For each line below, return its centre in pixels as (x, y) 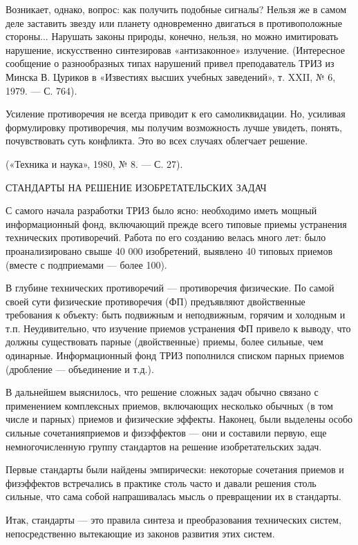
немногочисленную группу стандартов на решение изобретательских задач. (164, 446)
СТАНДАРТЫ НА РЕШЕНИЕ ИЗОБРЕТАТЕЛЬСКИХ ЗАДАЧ (136, 187)
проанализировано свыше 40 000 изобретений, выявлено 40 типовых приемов (169, 250)
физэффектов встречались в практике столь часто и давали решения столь (161, 482)
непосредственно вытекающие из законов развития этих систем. (140, 533)
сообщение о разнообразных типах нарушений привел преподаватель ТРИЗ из (170, 63)
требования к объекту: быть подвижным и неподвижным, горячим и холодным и (176, 315)
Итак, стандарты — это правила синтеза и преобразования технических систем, (173, 519)
